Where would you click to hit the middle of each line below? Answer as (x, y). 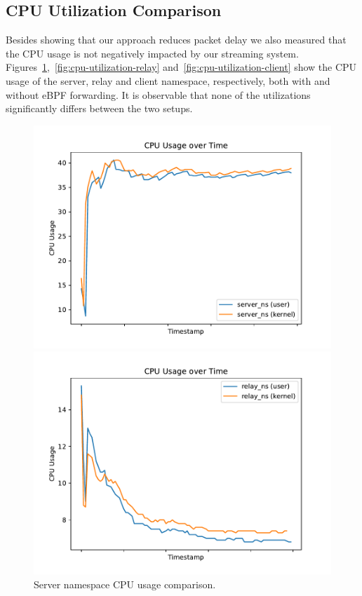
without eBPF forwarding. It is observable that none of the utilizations (158, 94)
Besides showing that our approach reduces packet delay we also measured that (176, 40)
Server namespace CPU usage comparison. (125, 584)
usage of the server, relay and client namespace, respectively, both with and (168, 80)
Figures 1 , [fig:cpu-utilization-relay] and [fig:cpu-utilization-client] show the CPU (181, 67)
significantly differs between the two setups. (99, 108)
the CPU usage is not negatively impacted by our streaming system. (152, 53)
